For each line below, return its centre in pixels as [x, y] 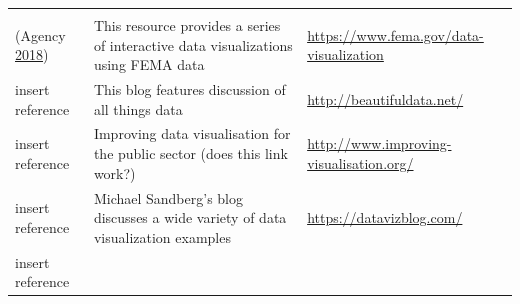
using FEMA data [149, 64]
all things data [138, 108]
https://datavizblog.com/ [385, 217]
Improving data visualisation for [192, 133]
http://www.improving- [379, 143]
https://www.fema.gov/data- [395, 34]
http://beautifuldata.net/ [385, 98]
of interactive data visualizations [193, 44]
